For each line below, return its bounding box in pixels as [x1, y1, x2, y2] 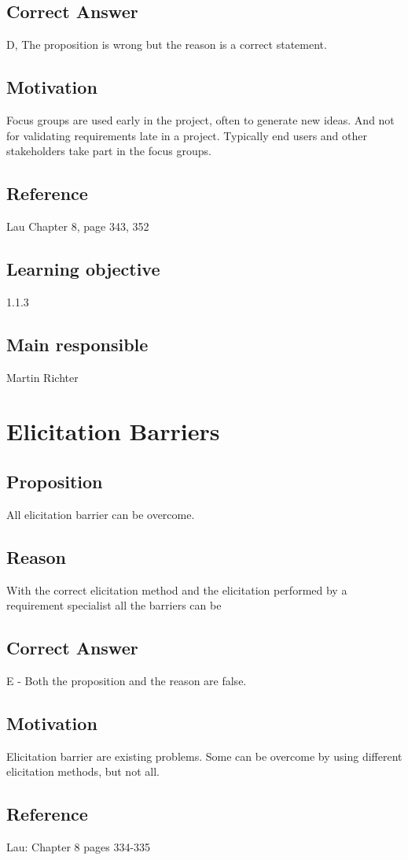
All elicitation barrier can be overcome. [6, 506, 195, 522]
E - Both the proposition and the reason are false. [6, 672, 247, 688]
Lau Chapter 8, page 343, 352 [6, 217, 149, 234]
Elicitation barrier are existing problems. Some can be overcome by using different [6, 747, 402, 764]
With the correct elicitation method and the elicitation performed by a [6, 581, 347, 598]
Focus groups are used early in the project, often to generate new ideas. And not [6, 112, 395, 128]
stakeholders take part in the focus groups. [6, 143, 211, 159]
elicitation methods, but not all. [6, 763, 160, 780]
